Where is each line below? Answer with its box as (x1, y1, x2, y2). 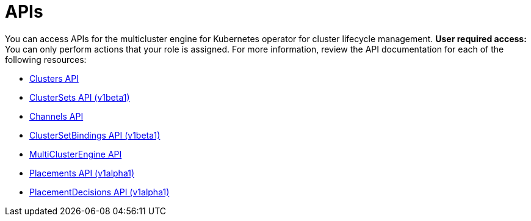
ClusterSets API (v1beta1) (29, 92, 130, 103)
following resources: (5, 54, 87, 65)
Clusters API (29, 73, 79, 84)
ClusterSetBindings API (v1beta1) (29, 129, 161, 140)
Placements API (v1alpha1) (29, 167, 134, 178)
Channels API (29, 111, 84, 121)
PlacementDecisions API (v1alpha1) (29, 186, 170, 197)
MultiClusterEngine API (29, 148, 122, 159)
